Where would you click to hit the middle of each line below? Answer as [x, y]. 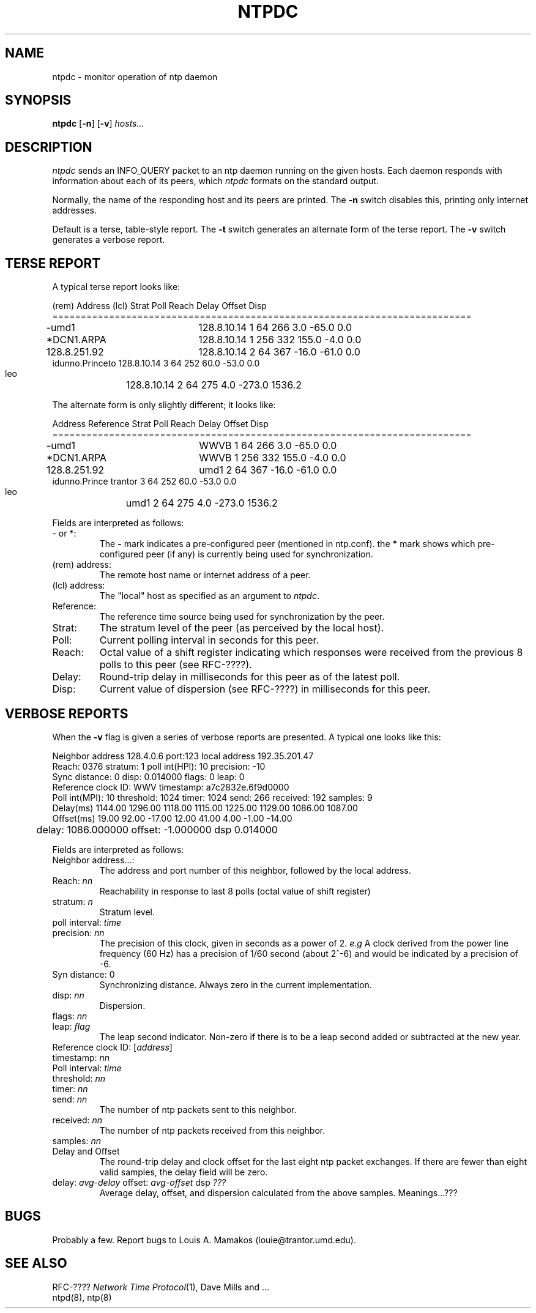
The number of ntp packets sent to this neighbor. [198, 1109]
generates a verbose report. [109, 240]
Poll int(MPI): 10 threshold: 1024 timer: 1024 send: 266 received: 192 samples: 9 [212, 797]
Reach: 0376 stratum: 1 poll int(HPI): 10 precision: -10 [159, 766]
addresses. [74, 210]
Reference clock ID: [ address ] [112, 1047]
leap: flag [71, 1026]
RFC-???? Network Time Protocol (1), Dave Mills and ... [161, 1287]
